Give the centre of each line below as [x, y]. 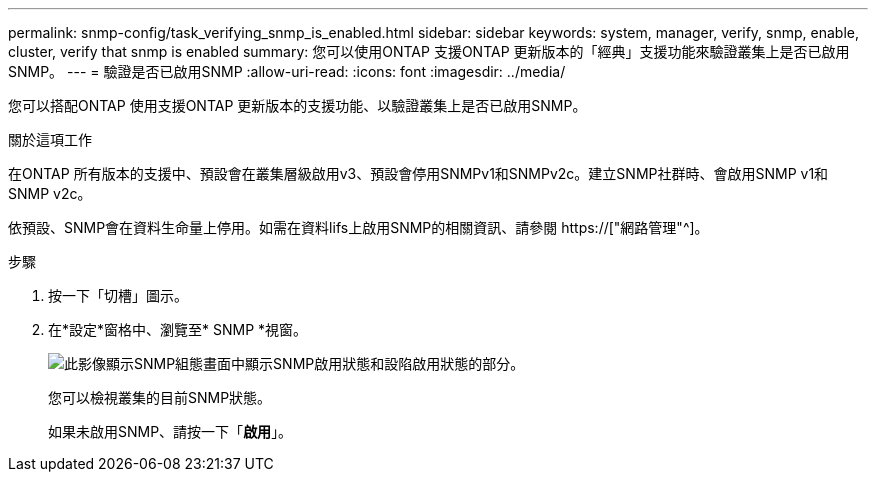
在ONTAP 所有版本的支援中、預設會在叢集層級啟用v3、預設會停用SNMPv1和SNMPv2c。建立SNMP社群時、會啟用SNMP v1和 [418, 173]
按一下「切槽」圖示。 [118, 295]
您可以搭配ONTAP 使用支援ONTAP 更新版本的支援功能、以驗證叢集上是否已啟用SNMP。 [297, 105]
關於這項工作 [50, 139]
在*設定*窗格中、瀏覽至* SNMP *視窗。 [178, 329]
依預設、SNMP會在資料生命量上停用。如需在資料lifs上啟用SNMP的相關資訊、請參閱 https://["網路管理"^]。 [358, 227]
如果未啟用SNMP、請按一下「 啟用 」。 [170, 431]
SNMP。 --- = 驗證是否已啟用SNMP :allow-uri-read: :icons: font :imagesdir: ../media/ [287, 71]
